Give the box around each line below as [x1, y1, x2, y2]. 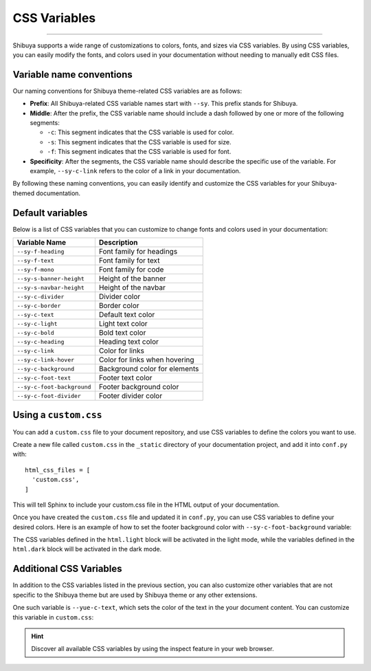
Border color [98, 301, 140, 311]
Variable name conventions [12, 69, 133, 80]
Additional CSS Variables [12, 563, 122, 575]
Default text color [98, 310, 155, 320]
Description [98, 238, 138, 247]
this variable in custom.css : [12, 613, 94, 621]
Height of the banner [98, 274, 166, 283]
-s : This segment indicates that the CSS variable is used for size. [47, 137, 232, 146]
